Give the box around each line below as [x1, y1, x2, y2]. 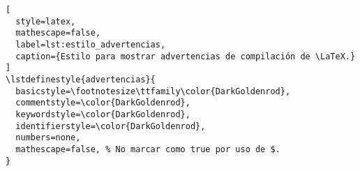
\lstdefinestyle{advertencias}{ [6, 74, 156, 84]
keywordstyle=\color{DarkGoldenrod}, [15, 109, 190, 119]
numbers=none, [15, 133, 81, 143]
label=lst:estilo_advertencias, [15, 39, 166, 50]
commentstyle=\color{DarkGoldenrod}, [15, 98, 190, 108]
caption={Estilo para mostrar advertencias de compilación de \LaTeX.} [15, 51, 356, 61]
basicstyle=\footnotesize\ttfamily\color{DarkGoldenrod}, [15, 86, 291, 96]
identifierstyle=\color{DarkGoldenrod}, [15, 121, 206, 131]
